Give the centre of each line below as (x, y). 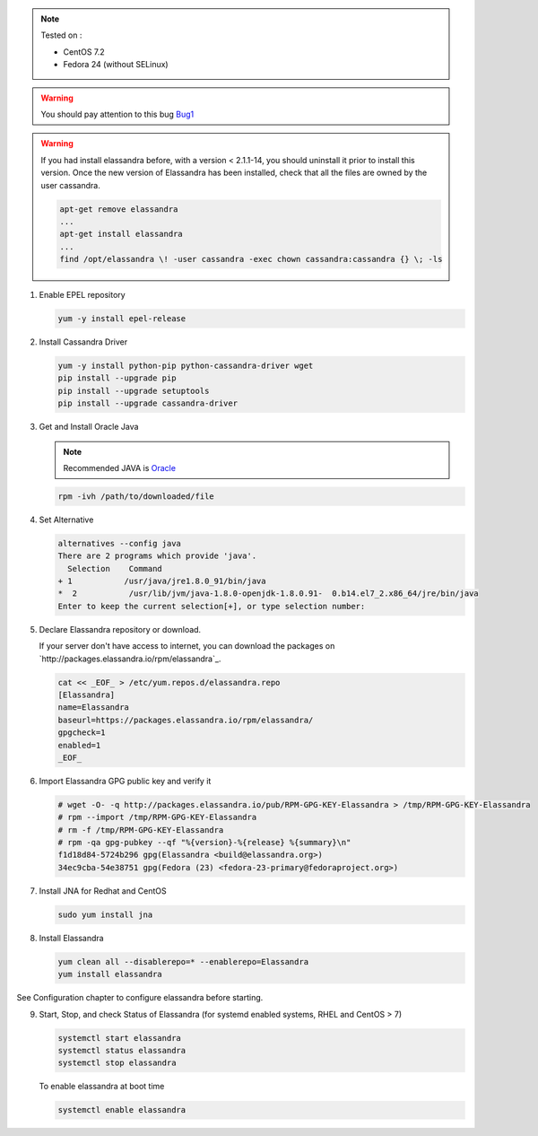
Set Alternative (66, 520)
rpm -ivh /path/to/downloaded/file (136, 496)
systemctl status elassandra (122, 1050)
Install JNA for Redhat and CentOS (103, 891)
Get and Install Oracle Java (89, 427)
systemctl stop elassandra (117, 1063)
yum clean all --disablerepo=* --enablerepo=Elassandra (183, 961)
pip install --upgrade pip (117, 378)
